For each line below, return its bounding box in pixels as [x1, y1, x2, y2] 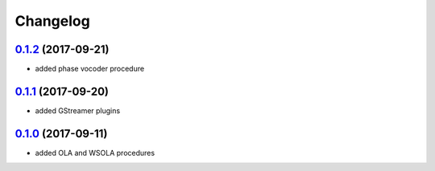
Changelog [14, 12, 90, 30]
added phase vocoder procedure [35, 64, 145, 74]
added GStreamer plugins [35, 105, 121, 116]
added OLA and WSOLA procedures [35, 148, 155, 157]
